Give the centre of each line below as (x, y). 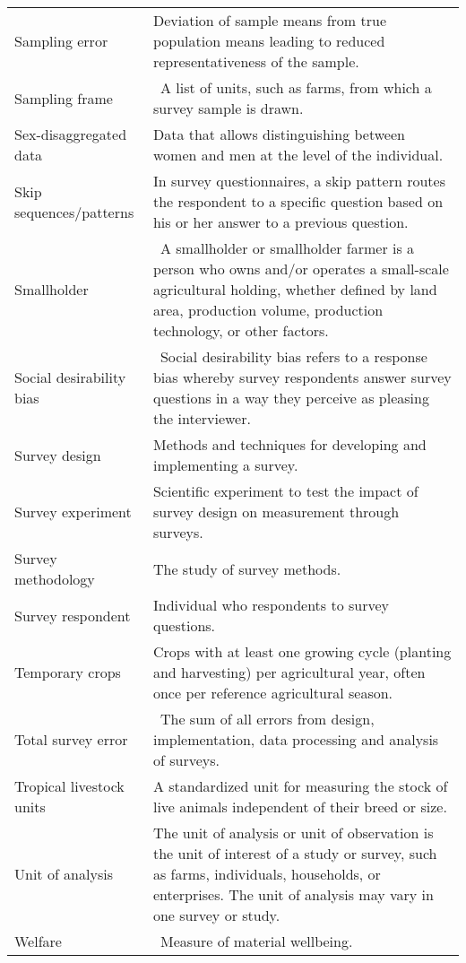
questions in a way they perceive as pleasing (291, 398)
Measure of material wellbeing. (256, 941)
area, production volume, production (268, 310)
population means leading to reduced (269, 41)
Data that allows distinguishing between (279, 134)
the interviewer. (202, 418)
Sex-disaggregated (71, 134)
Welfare (38, 941)
